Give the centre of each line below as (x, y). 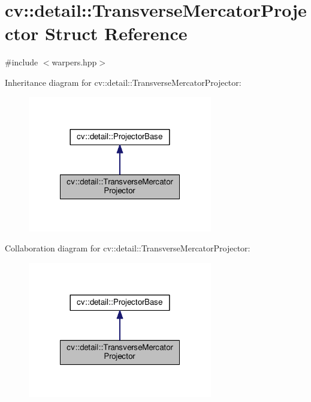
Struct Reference (116, 33)
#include (22, 62)
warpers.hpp (74, 62)
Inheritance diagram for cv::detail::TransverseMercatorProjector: (123, 82)
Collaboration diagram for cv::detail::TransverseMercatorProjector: (128, 248)
